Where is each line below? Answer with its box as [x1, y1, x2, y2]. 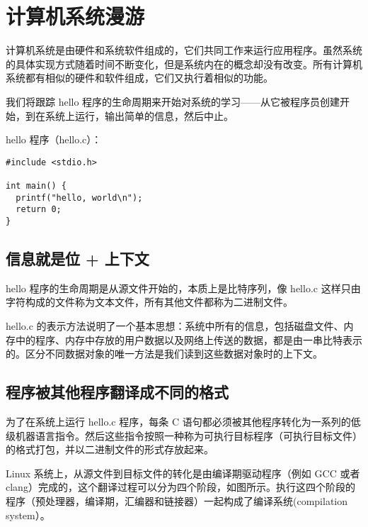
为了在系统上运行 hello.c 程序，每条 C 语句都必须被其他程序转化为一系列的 [6, 414, 351, 428]
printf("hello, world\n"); [16, 192, 143, 203]
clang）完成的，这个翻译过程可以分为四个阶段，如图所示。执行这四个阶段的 [6, 479, 355, 494]
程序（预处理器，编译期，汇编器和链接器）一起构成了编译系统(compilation [6, 493, 348, 508]
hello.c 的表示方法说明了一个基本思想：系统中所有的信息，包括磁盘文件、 [6, 318, 344, 333]
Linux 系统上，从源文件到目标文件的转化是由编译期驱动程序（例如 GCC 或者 [6, 465, 360, 480]
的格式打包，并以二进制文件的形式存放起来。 [6, 442, 214, 457]
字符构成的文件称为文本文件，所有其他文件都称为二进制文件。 [6, 294, 293, 309]
